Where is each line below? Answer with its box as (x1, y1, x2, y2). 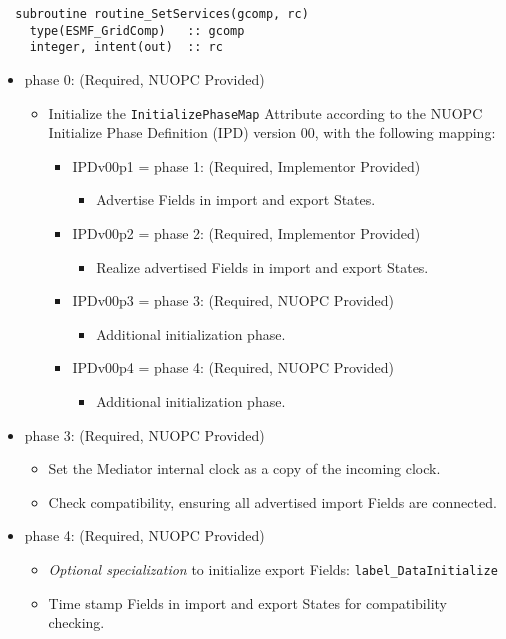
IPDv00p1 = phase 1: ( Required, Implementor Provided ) (72, 155, 421, 176)
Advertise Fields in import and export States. (96, 189, 376, 210)
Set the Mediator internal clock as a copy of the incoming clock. (48, 458, 441, 479)
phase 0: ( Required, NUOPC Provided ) (24, 68, 265, 89)
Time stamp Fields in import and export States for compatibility (48, 592, 447, 613)
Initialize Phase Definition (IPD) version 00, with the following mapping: (48, 122, 496, 143)
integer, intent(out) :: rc (29, 40, 223, 55)
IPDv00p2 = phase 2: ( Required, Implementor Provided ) (72, 223, 421, 243)
